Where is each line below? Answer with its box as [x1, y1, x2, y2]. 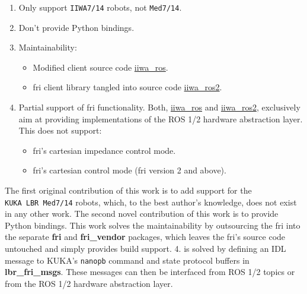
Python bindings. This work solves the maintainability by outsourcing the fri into [5, 219, 300, 231]
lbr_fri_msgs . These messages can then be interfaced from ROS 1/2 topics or [5, 265, 295, 278]
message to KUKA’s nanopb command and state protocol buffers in [5, 254, 250, 266]
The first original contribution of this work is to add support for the [5, 184, 252, 196]
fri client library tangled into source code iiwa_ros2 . [33, 81, 222, 93]
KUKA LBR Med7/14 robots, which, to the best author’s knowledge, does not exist [5, 195, 297, 208]
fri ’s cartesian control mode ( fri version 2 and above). [33, 164, 226, 176]
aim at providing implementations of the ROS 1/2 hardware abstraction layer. [18, 112, 303, 125]
